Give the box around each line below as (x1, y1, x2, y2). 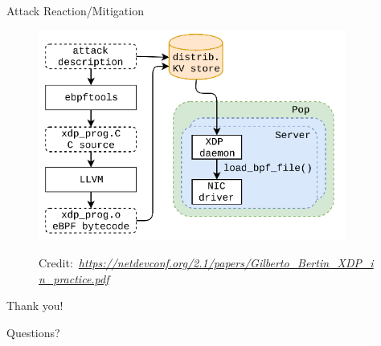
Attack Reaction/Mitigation (6, 2, 144, 18)
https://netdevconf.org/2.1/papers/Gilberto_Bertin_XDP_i (78, 254, 374, 271)
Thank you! (6, 297, 63, 314)
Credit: (39, 254, 73, 271)
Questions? (6, 324, 60, 341)
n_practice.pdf (39, 270, 109, 287)
